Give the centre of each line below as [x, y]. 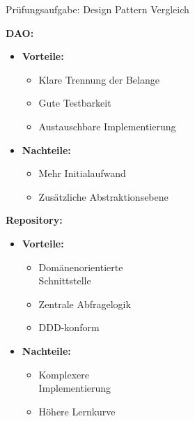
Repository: [34, 220]
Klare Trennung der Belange [99, 79]
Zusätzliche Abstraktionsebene [103, 196]
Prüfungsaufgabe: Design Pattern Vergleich [97, 9]
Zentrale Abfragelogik [85, 304]
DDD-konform [69, 327]
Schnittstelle [65, 281]
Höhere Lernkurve [77, 411]
